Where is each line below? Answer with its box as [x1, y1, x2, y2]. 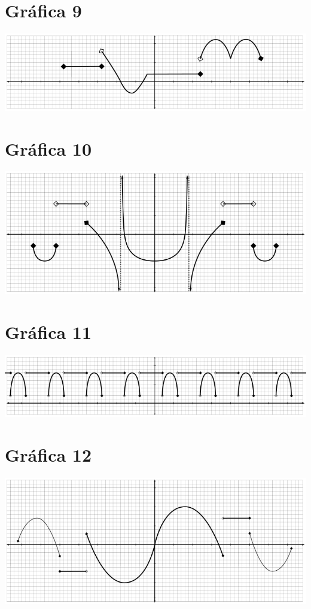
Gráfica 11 [5, 319, 92, 344]
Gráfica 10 [5, 136, 92, 160]
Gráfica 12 [5, 442, 92, 466]
